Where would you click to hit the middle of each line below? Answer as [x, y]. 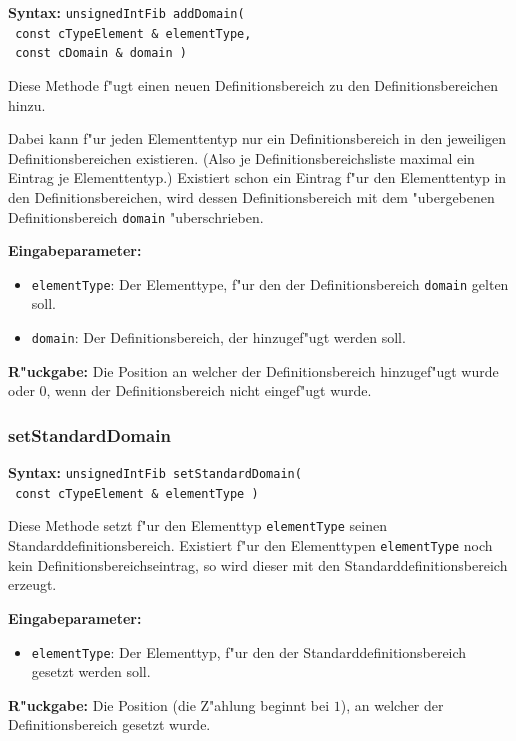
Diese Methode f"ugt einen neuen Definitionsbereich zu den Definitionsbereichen [253, 84]
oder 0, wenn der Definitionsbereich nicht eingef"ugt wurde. [190, 390]
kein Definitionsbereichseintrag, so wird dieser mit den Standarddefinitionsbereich [258, 564]
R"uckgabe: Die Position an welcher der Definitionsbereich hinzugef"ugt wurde [253, 370]
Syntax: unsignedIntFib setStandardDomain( [155, 472]
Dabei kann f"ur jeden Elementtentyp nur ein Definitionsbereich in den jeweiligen [257, 138]
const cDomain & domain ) [101, 53]
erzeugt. [32, 584]
